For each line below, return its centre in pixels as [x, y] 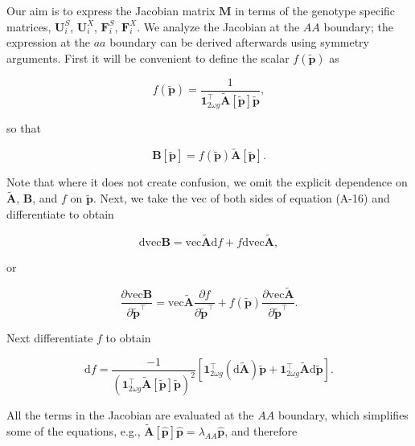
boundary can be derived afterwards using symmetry [240, 42]
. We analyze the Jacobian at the [218, 26]
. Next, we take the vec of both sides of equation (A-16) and [241, 198]
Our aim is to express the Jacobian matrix [111, 10]
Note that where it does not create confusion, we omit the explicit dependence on [207, 182]
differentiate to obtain [60, 213]
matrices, [29, 26]
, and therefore [261, 430]
